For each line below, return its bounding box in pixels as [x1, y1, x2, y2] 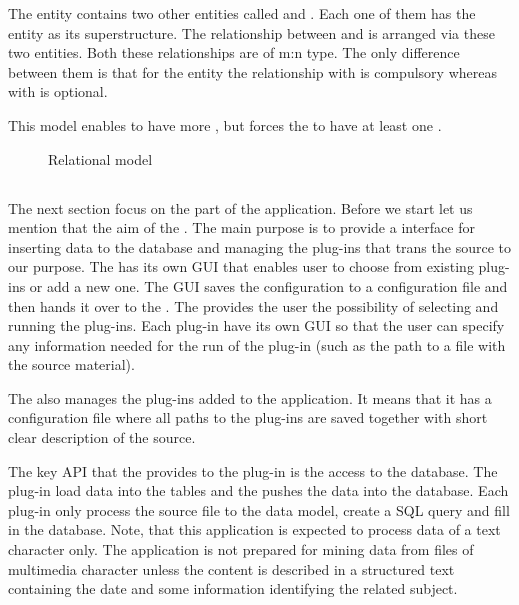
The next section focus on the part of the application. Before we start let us [8, 197, 473, 218]
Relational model [48, 148, 153, 169]
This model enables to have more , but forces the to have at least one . [8, 114, 442, 135]
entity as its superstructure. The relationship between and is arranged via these [8, 22, 495, 43]
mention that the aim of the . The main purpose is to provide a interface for [8, 217, 475, 238]
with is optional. [8, 81, 108, 102]
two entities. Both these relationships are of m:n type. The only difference [8, 42, 460, 63]
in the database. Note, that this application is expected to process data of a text [8, 519, 501, 540]
